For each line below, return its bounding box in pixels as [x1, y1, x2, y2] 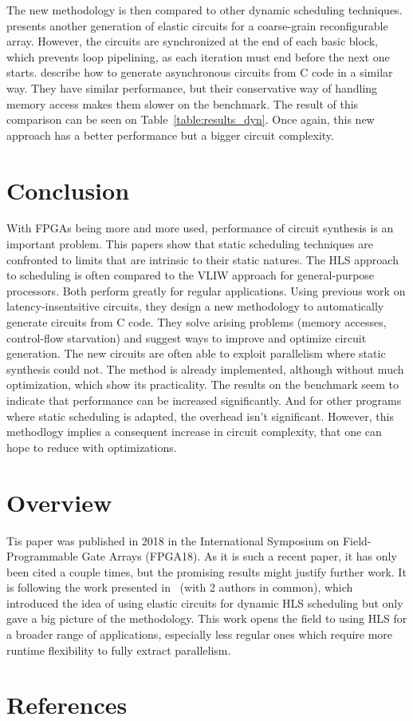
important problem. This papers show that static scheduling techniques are [6, 236, 373, 252]
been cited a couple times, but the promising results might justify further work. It [6, 563, 407, 580]
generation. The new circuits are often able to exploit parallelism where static [6, 345, 386, 362]
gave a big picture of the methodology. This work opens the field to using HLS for [6, 610, 407, 627]
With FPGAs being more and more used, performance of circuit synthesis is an [6, 220, 394, 236]
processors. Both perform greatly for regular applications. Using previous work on [6, 282, 406, 299]
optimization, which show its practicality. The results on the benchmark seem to [6, 376, 399, 393]
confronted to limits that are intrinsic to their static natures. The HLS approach [6, 251, 399, 267]
